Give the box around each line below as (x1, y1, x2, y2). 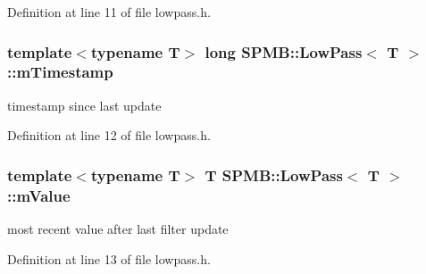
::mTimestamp (7, 61, 113, 83)
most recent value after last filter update (7, 220, 229, 238)
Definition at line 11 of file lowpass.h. (7, 3, 211, 21)
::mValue (7, 184, 71, 206)
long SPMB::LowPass (205, 40, 363, 62)
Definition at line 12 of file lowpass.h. (7, 126, 211, 145)
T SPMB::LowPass (205, 163, 343, 186)
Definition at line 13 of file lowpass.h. (7, 249, 211, 268)
